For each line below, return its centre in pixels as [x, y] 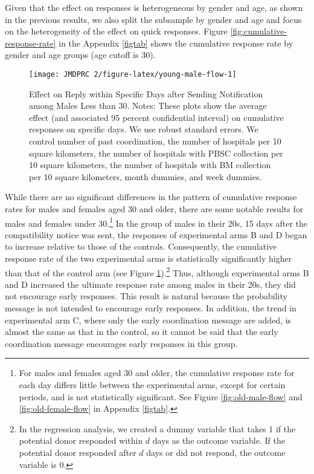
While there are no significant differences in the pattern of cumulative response [151, 197]
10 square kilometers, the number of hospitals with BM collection [150, 165]
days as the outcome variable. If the [219, 440]
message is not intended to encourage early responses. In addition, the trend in [151, 308]
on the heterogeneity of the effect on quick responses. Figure [116, 31]
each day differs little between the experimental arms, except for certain [152, 385]
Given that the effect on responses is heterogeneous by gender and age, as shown [154, 7]
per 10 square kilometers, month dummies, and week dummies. [146, 176]
